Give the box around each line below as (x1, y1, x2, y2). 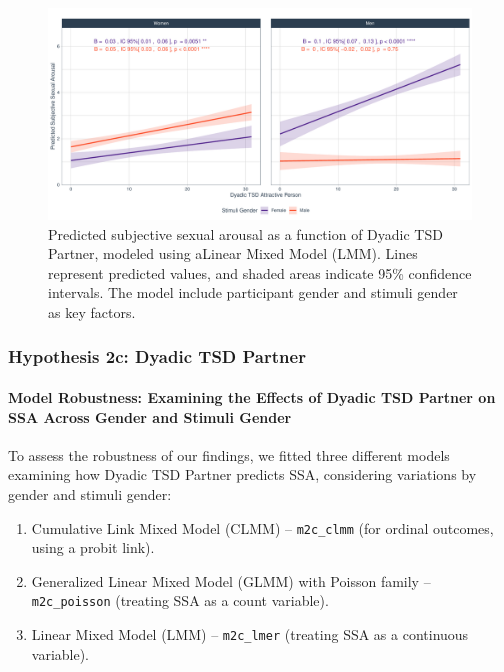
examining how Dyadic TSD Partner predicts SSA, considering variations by (8, 464, 477, 485)
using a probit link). (31, 537, 155, 558)
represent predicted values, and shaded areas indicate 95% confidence (48, 262, 472, 283)
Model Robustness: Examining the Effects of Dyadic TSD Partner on (8, 387, 496, 407)
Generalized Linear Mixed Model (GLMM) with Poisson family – (31, 570, 431, 591)
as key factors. (48, 301, 136, 322)
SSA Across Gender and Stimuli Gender (8, 406, 292, 427)
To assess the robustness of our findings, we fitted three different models (8, 444, 450, 465)
